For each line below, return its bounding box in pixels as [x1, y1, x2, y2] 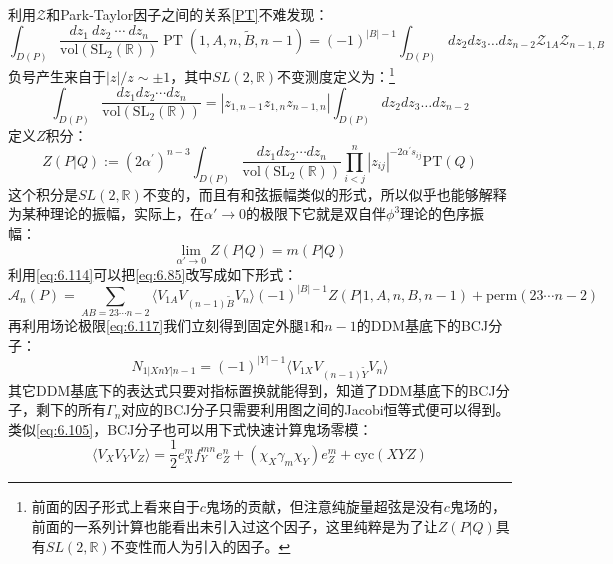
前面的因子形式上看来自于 [31, 496, 200, 517]
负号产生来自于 [8, 66, 106, 87]
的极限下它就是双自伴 [246, 203, 387, 224]
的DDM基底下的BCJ [356, 315, 489, 336]
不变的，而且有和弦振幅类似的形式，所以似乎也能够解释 [142, 183, 507, 204]
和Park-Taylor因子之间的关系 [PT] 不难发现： [46, 4, 329, 24]
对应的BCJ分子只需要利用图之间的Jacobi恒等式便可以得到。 [121, 399, 510, 420]
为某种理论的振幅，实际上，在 [8, 203, 204, 224]
